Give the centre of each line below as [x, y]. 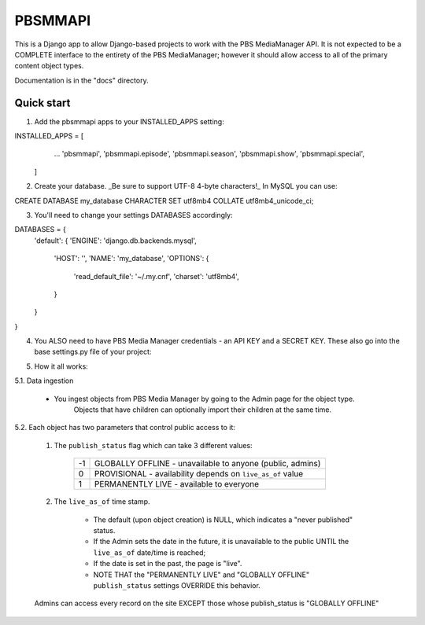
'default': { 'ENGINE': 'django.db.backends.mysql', [115, 241]
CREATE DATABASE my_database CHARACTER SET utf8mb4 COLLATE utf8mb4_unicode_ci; [164, 200]
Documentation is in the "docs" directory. [81, 80]
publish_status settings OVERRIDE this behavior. [177, 585]
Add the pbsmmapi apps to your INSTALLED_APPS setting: [129, 121]
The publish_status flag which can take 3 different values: [153, 445]
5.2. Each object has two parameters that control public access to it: [125, 428]
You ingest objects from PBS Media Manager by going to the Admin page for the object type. [204, 399]
